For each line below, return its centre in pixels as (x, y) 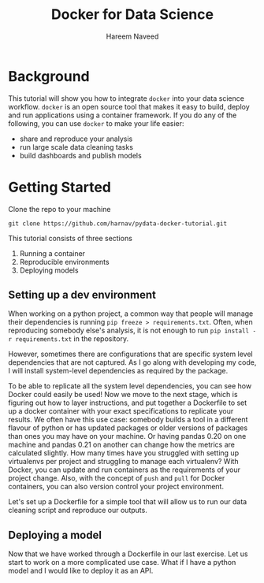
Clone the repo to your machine (59, 209)
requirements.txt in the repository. (72, 339)
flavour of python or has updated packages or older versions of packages (128, 428)
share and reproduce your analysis (76, 139)
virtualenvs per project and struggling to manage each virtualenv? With (123, 462)
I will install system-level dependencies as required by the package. (118, 371)
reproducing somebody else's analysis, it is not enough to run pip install (129, 330)
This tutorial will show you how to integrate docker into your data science (126, 98)
